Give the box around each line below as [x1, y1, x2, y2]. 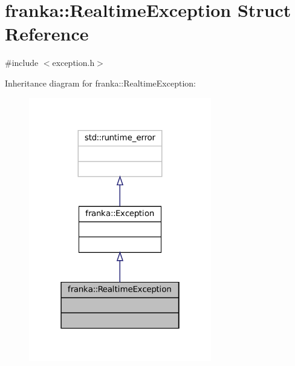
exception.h [52, 56, 95, 69]
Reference [5, 21, 89, 46]
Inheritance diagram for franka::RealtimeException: [5, 76, 196, 89]
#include [5, 56, 39, 69]
